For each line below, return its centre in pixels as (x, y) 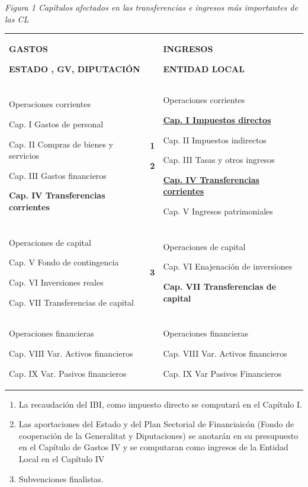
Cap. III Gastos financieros (58, 175)
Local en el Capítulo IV (62, 459)
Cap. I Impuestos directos (217, 119)
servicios (24, 156)
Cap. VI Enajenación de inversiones (228, 266)
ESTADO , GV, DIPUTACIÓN (75, 68)
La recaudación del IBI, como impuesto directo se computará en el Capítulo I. (160, 404)
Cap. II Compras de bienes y (61, 144)
